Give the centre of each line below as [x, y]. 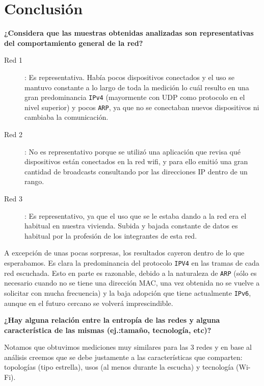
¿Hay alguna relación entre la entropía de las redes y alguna [112, 320]
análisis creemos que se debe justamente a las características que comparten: [123, 357]
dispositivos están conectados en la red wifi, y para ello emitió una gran [136, 161]
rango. [34, 181]
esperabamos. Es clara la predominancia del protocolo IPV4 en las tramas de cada [132, 262]
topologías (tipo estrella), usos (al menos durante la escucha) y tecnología [119, 367]
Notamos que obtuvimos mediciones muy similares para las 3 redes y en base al [128, 347]
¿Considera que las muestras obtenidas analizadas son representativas [129, 33]
